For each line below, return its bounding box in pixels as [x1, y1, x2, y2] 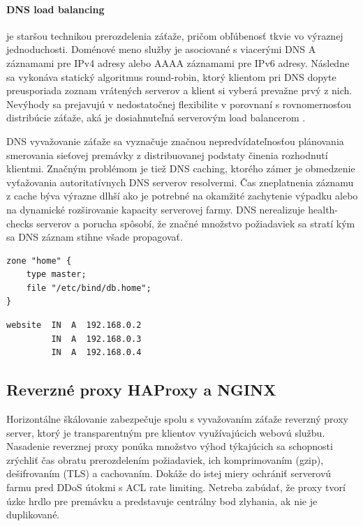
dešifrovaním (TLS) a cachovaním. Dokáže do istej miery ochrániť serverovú [6, 466, 332, 481]
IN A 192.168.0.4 [51, 347, 142, 358]
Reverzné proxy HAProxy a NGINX [6, 379, 276, 400]
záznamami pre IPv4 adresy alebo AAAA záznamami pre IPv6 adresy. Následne [6, 55, 350, 70]
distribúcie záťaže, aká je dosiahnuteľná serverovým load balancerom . [6, 110, 306, 125]
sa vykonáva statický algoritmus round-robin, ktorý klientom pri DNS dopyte [6, 69, 336, 84]
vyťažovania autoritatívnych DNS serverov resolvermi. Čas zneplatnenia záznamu [6, 174, 354, 189]
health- [308, 202, 339, 216]
